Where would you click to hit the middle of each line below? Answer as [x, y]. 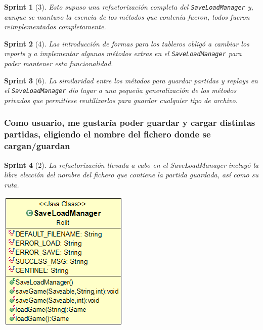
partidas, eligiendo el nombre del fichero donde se [107, 134]
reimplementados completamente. [55, 27]
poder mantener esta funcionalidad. [59, 63]
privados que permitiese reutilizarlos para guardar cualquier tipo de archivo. [121, 100]
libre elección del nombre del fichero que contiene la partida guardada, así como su [131, 175]
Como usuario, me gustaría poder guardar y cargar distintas [130, 123]
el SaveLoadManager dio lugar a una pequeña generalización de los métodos [120, 90]
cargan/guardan [37, 146]
